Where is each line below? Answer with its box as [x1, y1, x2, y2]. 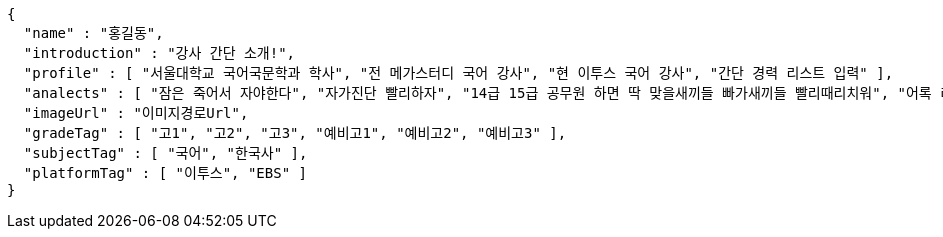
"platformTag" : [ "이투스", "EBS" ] [23, 165, 307, 181]
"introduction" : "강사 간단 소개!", [23, 45, 295, 61]
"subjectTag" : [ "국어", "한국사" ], [23, 145, 308, 161]
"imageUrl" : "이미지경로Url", [23, 105, 249, 121]
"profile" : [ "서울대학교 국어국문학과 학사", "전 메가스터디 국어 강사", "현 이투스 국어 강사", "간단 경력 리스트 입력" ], [23, 65, 894, 81]
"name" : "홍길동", [23, 25, 164, 41]
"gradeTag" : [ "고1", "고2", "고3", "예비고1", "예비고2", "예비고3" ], [23, 125, 567, 141]
